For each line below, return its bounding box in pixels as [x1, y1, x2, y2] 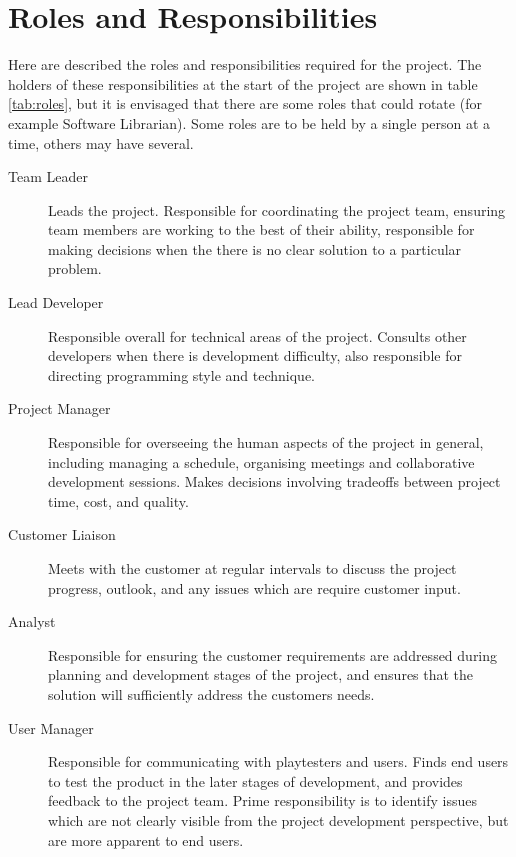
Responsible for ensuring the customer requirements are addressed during [48, 644, 498, 665]
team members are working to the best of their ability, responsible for [48, 219, 475, 240]
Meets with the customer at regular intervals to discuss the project [48, 558, 457, 578]
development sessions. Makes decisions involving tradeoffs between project [48, 471, 501, 492]
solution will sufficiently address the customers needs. [48, 683, 375, 704]
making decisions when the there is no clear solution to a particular [48, 238, 462, 259]
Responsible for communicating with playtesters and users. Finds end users [48, 751, 509, 772]
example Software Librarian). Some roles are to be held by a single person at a [8, 112, 491, 133]
